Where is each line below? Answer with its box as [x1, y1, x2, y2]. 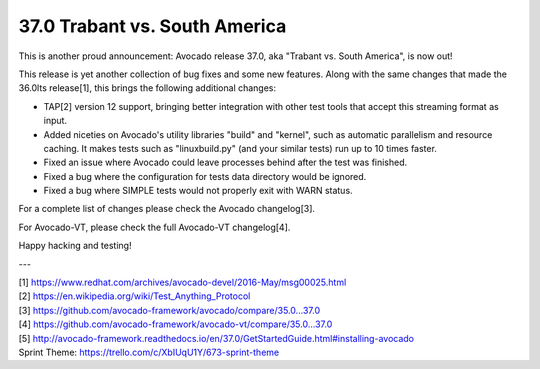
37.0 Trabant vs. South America [18, 15, 287, 37]
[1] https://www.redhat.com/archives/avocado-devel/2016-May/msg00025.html [18, 276, 347, 289]
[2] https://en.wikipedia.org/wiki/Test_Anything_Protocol [18, 290, 251, 302]
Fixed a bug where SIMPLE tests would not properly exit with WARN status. [43, 185, 354, 197]
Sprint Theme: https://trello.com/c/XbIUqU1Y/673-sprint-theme [18, 346, 280, 358]
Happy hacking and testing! [18, 240, 132, 252]
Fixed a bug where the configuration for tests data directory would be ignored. [43, 170, 367, 182]
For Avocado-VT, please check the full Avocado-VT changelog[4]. [18, 221, 291, 233]
